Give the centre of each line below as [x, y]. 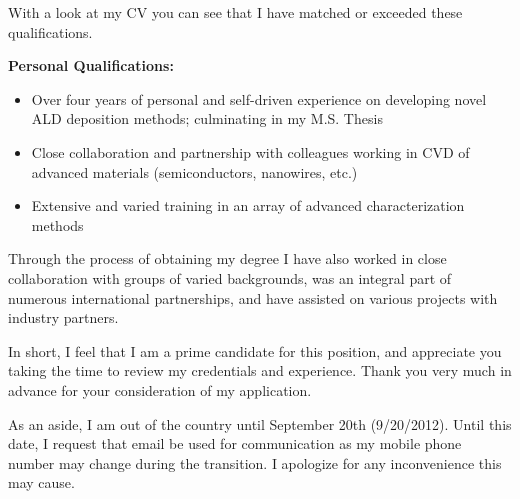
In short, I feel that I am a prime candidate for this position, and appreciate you [255, 350]
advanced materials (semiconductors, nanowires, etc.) [194, 171]
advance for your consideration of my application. [160, 389]
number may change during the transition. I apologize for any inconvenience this [255, 462]
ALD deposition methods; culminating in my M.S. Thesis [207, 118]
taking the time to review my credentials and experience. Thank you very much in [260, 370]
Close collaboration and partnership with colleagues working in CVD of [250, 151]
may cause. [41, 482]
